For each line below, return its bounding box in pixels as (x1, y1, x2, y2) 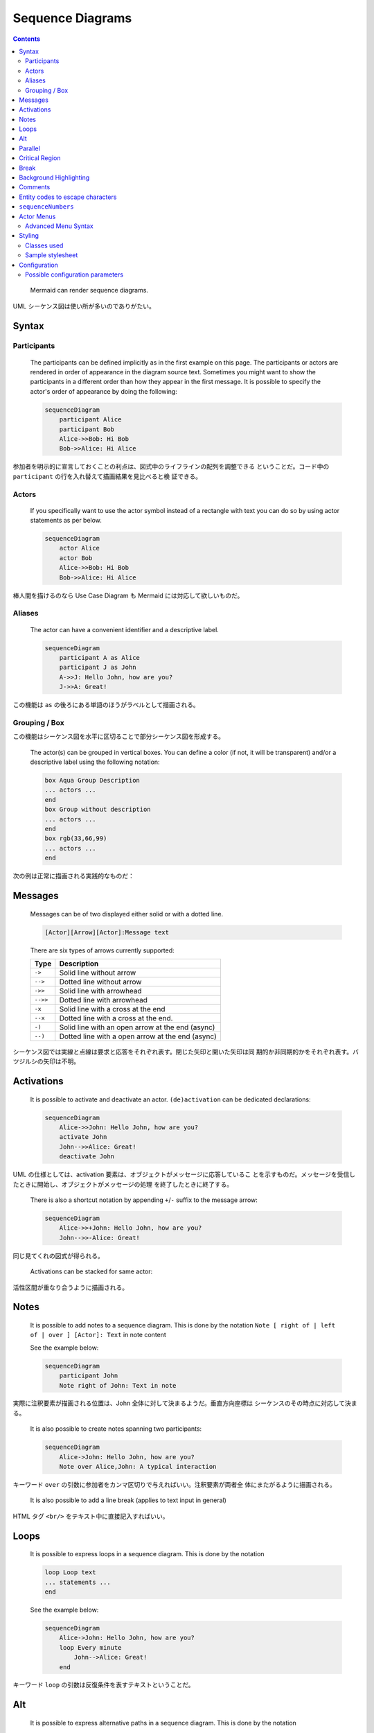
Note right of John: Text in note (59, 1382, 177, 1389)
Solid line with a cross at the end (59, 1004, 166, 1013)
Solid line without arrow (59, 968, 136, 977)
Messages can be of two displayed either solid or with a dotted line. (30, 909, 224, 918)
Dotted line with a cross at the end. (59, 1013, 173, 1022)
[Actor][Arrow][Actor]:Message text (44, 928, 170, 936)
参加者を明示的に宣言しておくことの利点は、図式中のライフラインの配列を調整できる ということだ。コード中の (12, 462, 330, 471)
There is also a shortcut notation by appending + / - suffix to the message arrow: (30, 1196, 258, 1204)
